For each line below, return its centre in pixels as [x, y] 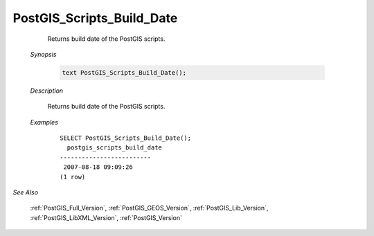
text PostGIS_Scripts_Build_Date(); [124, 72]
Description [47, 91]
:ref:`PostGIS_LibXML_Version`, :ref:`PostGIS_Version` [106, 217]
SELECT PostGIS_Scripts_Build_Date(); [126, 138]
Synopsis [43, 54]
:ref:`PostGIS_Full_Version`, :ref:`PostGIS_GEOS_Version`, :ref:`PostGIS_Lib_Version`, [149, 208]
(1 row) [73, 177]
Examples [44, 122]
